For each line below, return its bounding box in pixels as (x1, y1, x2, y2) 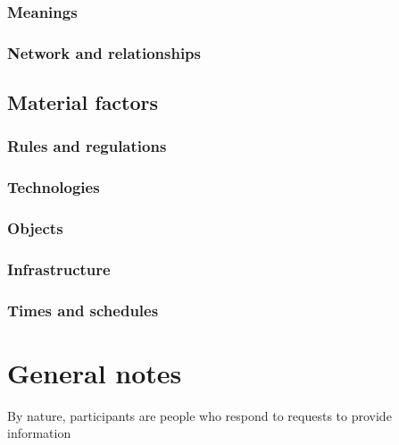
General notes (7, 354, 182, 390)
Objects (7, 217, 63, 239)
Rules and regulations (7, 135, 167, 157)
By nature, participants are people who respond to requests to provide (7, 406, 392, 424)
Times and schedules (7, 298, 159, 321)
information (7, 424, 71, 442)
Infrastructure (7, 257, 111, 280)
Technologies (7, 176, 100, 198)
